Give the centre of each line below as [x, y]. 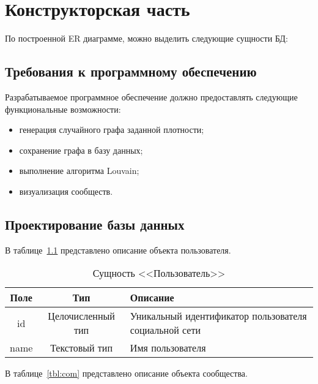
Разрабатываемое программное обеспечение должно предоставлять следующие [151, 96]
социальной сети [165, 330]
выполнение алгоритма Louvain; [79, 171]
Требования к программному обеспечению [131, 71]
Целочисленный [81, 316]
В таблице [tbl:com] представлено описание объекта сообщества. [126, 373]
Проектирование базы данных [95, 224]
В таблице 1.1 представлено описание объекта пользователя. [118, 250]
